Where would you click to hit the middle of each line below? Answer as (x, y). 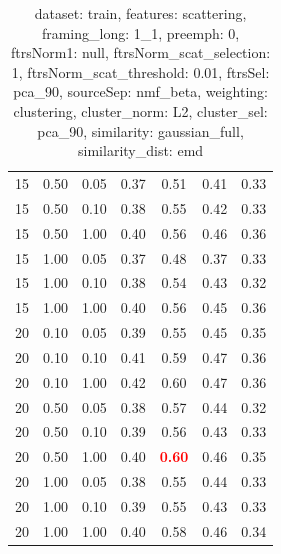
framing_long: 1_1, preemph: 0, (140, 32)
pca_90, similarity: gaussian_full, (140, 130)
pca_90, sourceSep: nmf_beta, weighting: (140, 91)
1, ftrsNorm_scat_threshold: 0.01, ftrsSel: (140, 71)
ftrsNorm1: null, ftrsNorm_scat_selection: (141, 52)
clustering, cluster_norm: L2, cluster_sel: (140, 110)
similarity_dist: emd (141, 150)
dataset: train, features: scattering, (140, 13)
